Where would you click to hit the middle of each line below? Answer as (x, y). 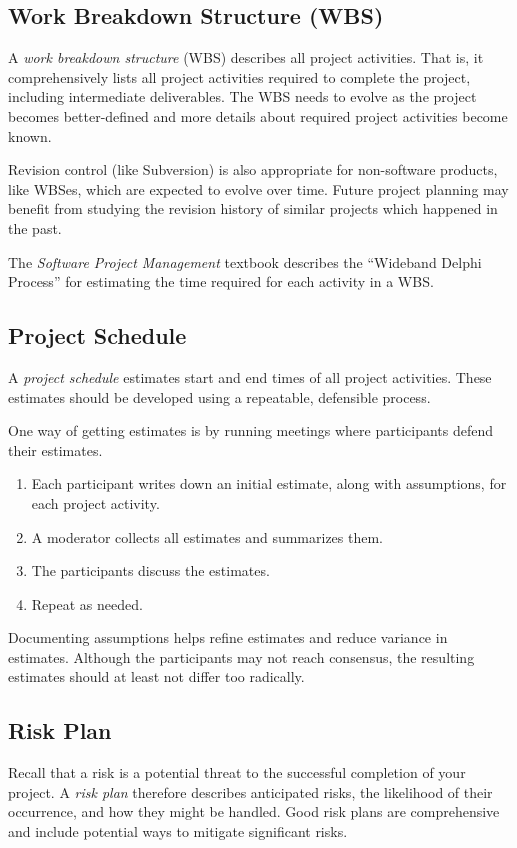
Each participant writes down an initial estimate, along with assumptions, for (269, 483)
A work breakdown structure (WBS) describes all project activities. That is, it (246, 57)
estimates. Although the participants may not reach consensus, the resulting (241, 656)
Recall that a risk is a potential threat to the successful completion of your (237, 772)
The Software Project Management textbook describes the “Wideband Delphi (245, 261)
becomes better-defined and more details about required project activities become (258, 115)
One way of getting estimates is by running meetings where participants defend (251, 430)
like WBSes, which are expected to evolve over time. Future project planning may (258, 188)
